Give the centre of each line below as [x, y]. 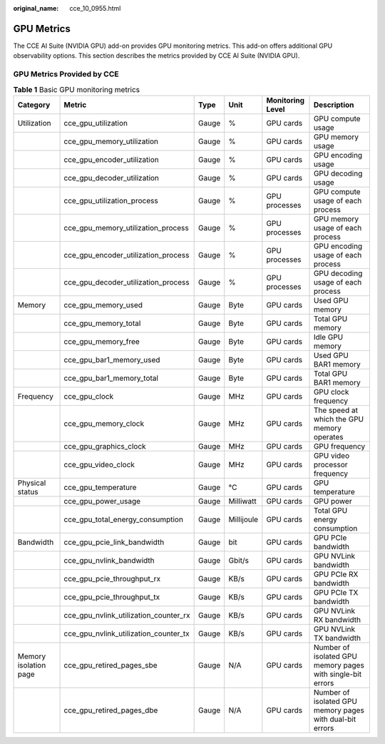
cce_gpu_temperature [100, 487]
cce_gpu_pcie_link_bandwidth [114, 542]
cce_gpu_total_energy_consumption [123, 519]
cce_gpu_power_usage [102, 501]
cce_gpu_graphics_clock [105, 446]
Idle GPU [328, 337]
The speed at [335, 410]
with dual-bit [335, 719]
